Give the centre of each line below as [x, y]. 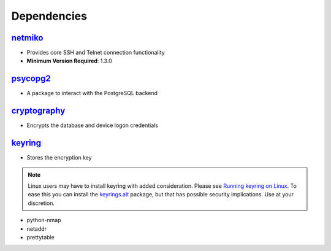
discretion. [41, 203]
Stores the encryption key [59, 158]
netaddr [37, 229]
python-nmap [44, 220]
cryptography [38, 111]
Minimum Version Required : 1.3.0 [70, 61]
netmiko [27, 38]
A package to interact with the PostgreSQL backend [92, 93]
